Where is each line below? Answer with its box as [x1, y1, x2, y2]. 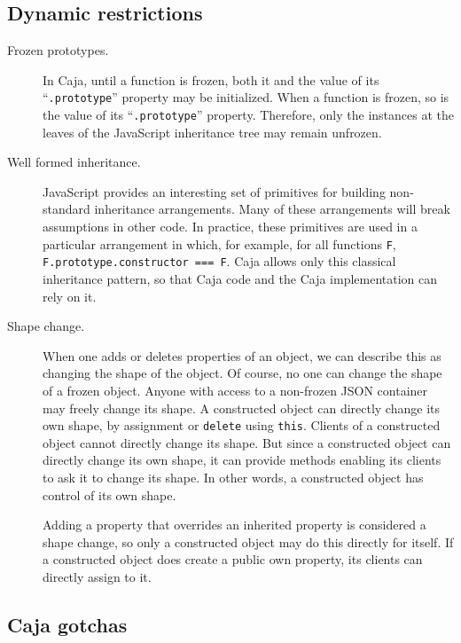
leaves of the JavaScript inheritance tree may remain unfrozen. [43, 122, 382, 141]
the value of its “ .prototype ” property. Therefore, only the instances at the [43, 106, 454, 124]
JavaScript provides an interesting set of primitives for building [43, 182, 386, 200]
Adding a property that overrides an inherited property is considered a [43, 515, 426, 534]
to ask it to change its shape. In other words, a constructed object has [43, 467, 424, 486]
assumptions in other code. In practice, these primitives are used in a [43, 217, 418, 236]
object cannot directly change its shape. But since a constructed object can [43, 433, 451, 451]
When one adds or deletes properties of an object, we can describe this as [43, 346, 441, 365]
